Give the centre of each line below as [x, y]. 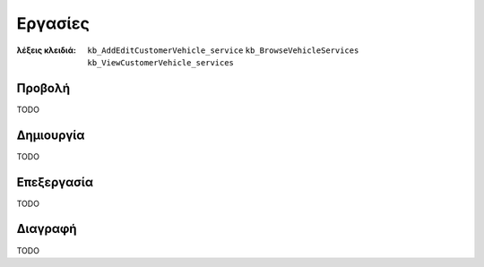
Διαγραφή [47, 229]
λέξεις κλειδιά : [46, 50]
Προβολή [43, 88]
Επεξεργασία [55, 182]
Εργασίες [53, 23]
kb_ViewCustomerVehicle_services [161, 62]
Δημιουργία [51, 135]
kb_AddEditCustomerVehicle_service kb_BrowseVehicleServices [223, 50]
